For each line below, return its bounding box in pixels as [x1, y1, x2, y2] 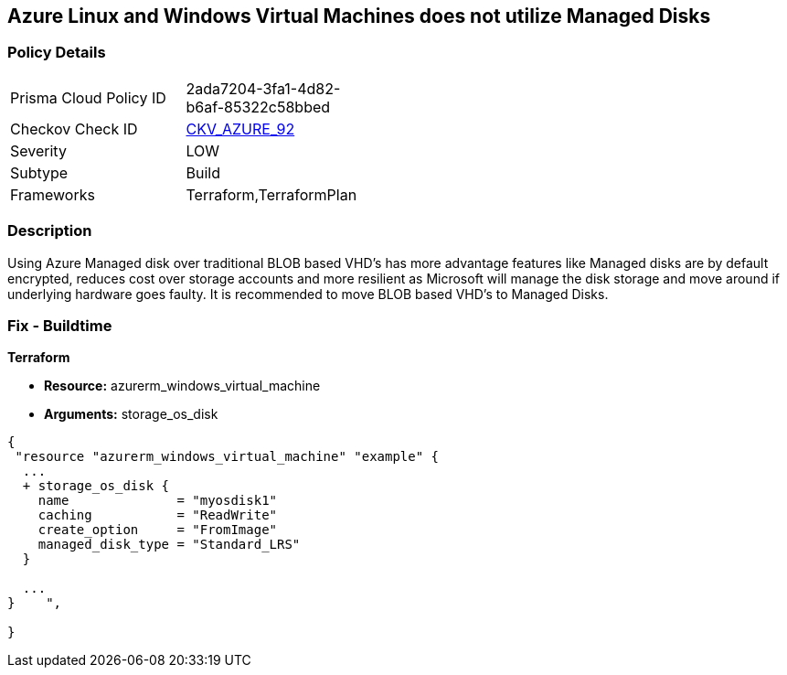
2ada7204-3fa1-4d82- [186, 79, 341, 98]
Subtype [10, 163, 69, 182]
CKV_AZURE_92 [186, 119, 295, 138]
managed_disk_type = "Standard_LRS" [37, 537, 301, 552]
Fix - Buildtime [7, 316, 112, 335]
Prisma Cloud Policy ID [10, 88, 166, 107]
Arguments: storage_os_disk [44, 406, 218, 423]
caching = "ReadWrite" [37, 508, 278, 523]
